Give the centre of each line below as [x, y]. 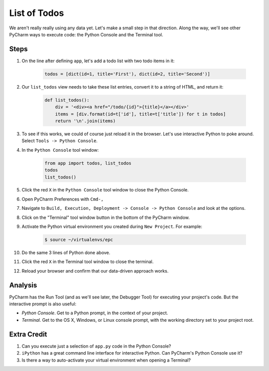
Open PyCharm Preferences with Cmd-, [63, 199]
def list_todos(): [67, 100]
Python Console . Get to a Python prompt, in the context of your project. [95, 313]
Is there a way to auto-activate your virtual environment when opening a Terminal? [106, 360]
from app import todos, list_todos [88, 163]
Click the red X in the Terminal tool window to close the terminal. [88, 262]
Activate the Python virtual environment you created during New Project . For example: [112, 227]
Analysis [23, 285]
